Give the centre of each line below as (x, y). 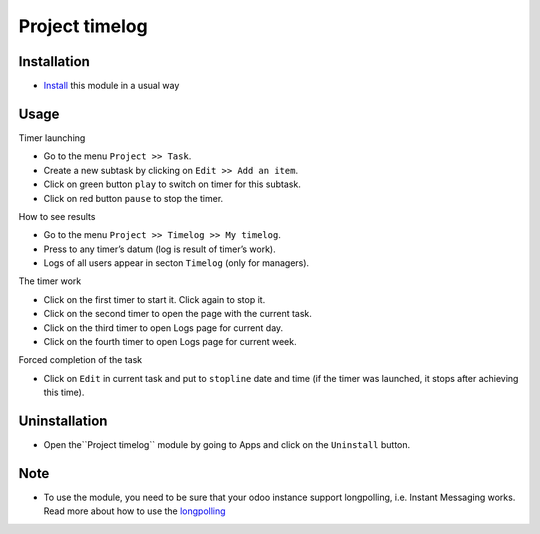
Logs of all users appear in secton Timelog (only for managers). (176, 263)
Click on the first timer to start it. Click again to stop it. (154, 299)
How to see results (57, 216)
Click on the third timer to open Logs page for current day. (163, 327)
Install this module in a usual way (111, 86)
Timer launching (52, 137)
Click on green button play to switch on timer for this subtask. (172, 184)
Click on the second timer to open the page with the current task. (177, 314)
